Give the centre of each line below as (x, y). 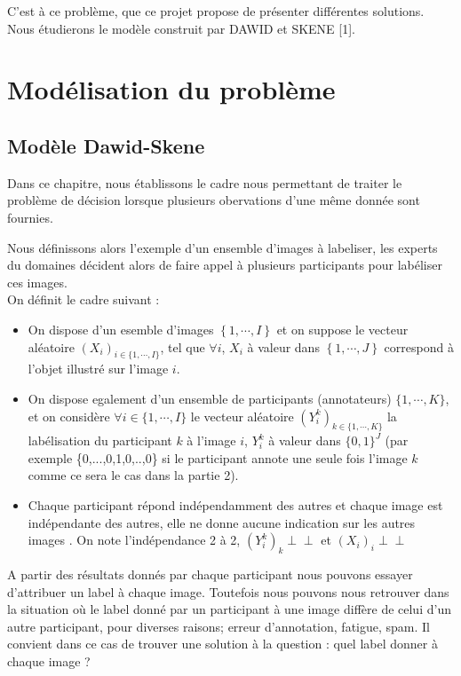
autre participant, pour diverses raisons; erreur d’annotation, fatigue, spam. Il (219, 626)
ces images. (37, 282)
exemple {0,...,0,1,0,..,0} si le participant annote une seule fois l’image (218, 457)
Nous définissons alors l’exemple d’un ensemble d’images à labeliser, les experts (223, 247)
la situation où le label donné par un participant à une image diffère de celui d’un (229, 609)
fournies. (30, 217)
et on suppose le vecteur (342, 329)
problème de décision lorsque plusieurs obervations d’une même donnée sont (214, 200)
